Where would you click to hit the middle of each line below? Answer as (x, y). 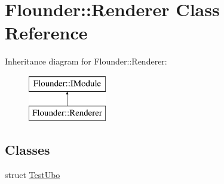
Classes (27, 150)
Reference (46, 33)
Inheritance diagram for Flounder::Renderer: (86, 61)
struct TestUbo (33, 175)
